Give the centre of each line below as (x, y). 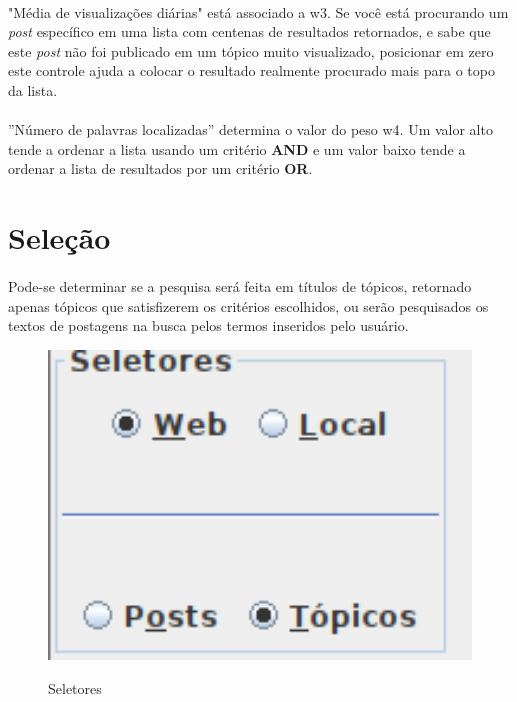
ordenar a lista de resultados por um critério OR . (160, 168)
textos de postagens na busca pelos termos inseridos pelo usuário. (208, 325)
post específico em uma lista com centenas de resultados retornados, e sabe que (249, 31)
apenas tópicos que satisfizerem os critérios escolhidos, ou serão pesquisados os (248, 305)
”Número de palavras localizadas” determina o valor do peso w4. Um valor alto (250, 129)
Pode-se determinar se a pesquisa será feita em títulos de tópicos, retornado (240, 285)
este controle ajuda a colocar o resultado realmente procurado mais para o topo (251, 70)
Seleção (59, 237)
